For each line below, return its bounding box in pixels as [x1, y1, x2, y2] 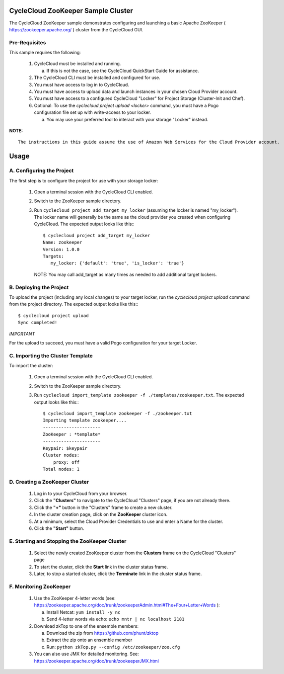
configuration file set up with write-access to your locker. [34, 109, 151, 115]
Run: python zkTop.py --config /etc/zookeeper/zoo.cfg [46, 644, 180, 650]
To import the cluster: [9, 363, 53, 369]
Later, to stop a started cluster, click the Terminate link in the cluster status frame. [34, 571, 202, 577]
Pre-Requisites [9, 39, 46, 46]
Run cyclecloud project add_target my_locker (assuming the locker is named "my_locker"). [34, 207, 238, 213]
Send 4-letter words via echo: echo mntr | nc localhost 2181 [46, 616, 185, 622]
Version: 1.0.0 [43, 247, 80, 252]
